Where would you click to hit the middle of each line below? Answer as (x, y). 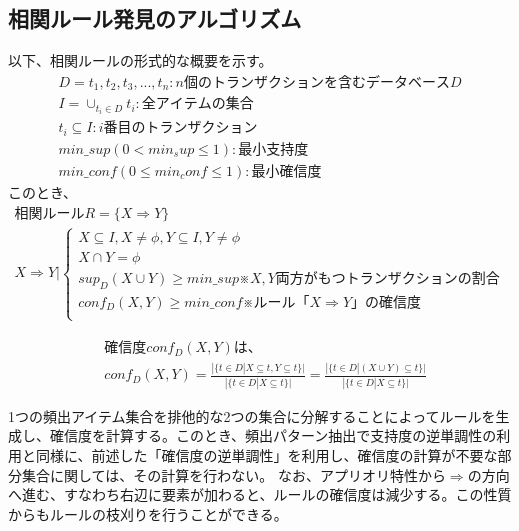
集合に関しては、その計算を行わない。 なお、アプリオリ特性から (233, 474)
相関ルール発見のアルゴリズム (155, 18)
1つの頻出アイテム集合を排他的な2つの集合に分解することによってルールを (252, 415)
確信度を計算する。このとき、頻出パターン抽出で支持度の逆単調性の (273, 435)
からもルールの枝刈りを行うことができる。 (148, 513)
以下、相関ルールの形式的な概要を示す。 (140, 60)
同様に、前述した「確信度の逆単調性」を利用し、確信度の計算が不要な (266, 454)
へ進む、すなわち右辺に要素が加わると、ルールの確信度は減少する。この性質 (260, 494)
